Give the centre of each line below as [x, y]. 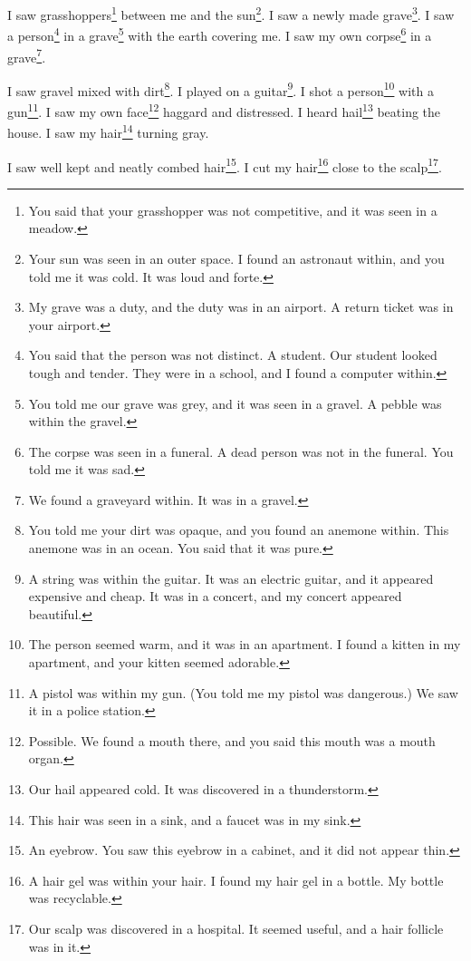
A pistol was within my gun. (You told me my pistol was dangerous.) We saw [243, 692]
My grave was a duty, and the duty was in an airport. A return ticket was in [241, 307]
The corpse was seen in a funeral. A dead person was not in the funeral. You [241, 451]
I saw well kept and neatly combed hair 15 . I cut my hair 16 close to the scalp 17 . [225, 165]
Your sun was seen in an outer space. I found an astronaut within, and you [236, 258]
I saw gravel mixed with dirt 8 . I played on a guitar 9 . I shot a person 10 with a [221, 89]
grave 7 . [27, 55]
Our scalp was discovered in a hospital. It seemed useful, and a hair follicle [236, 928]
